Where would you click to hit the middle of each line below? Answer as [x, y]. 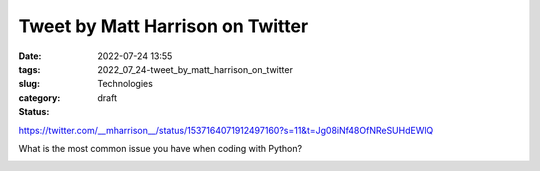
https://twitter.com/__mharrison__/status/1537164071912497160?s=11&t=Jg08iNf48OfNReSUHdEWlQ [226, 130]
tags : [29, 69]
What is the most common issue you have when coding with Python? [160, 148]
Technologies [125, 84]
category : [39, 97]
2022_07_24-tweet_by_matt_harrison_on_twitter [195, 69]
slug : [29, 84]
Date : [30, 56]
